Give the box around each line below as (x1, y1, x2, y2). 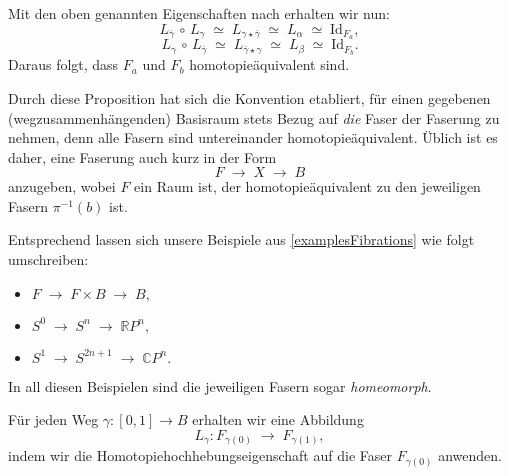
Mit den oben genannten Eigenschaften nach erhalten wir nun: (8, 3, 390, 23)
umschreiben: (8, 249, 89, 270)
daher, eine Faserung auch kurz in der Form (8, 146, 277, 167)
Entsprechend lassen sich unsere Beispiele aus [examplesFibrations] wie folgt (8, 229, 475, 250)
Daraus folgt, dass (8, 54, 119, 75)
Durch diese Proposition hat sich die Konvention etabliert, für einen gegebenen (8, 87, 491, 108)
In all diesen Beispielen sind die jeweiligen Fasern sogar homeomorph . (8, 375, 432, 396)
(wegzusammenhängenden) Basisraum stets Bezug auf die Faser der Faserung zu (8, 107, 500, 128)
